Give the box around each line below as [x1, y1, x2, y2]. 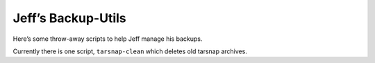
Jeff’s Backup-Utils [12, 10, 126, 26]
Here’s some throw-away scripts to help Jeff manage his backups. [12, 35, 203, 43]
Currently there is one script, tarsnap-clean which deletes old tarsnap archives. [12, 47, 248, 55]
